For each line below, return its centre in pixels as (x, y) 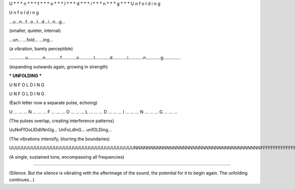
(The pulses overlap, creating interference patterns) (62, 121)
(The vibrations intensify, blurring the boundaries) (59, 139)
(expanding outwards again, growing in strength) (59, 67)
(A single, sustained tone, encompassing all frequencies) (67, 157)
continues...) (22, 180)
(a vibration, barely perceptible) (41, 49)
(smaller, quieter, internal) (35, 31)
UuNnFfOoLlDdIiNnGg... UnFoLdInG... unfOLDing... (60, 130)
